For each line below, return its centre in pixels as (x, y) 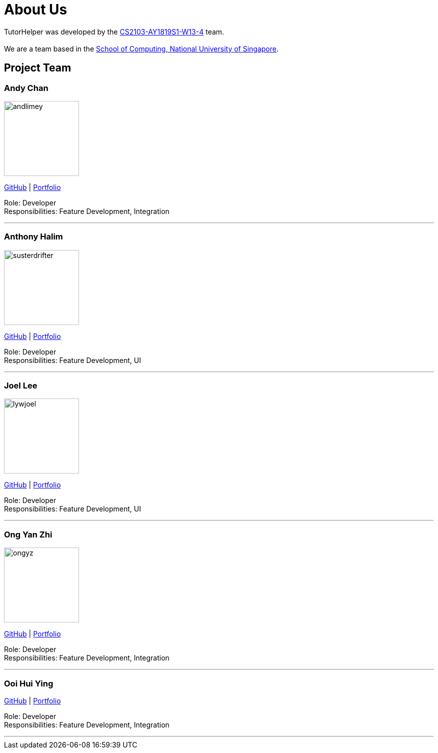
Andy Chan (26, 88)
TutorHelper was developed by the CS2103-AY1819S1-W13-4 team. (114, 31)
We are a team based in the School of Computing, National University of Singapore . (141, 48)
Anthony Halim (33, 237)
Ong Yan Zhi (28, 534)
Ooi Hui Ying (29, 683)
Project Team (38, 68)
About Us (36, 9)
